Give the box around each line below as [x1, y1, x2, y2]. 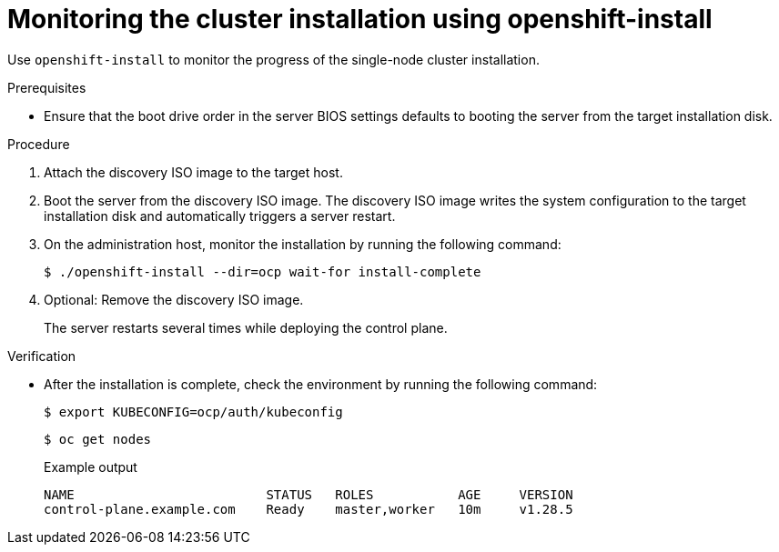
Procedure [7, 135, 70, 152]
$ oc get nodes [44, 431, 152, 447]
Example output [44, 458, 137, 475]
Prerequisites [7, 79, 86, 95]
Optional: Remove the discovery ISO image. [44, 291, 304, 307]
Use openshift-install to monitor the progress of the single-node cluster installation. [7, 51, 540, 67]
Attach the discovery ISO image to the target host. [44, 164, 343, 180]
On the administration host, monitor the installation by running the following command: [44, 236, 561, 252]
